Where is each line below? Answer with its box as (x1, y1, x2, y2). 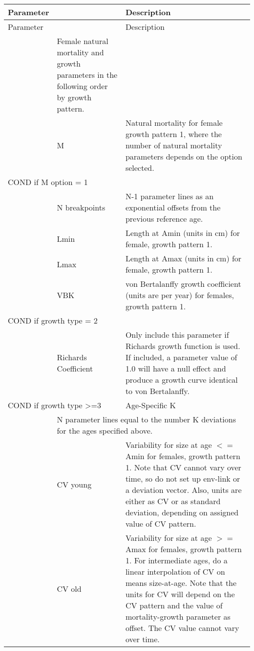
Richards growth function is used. (125, 340, 240, 351)
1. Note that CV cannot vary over (125, 462, 241, 473)
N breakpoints (57, 202, 106, 213)
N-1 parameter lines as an (125, 190, 214, 202)
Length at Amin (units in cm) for (125, 227, 240, 238)
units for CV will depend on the (125, 588, 235, 600)
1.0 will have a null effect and (125, 363, 226, 374)
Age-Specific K (125, 399, 176, 411)
